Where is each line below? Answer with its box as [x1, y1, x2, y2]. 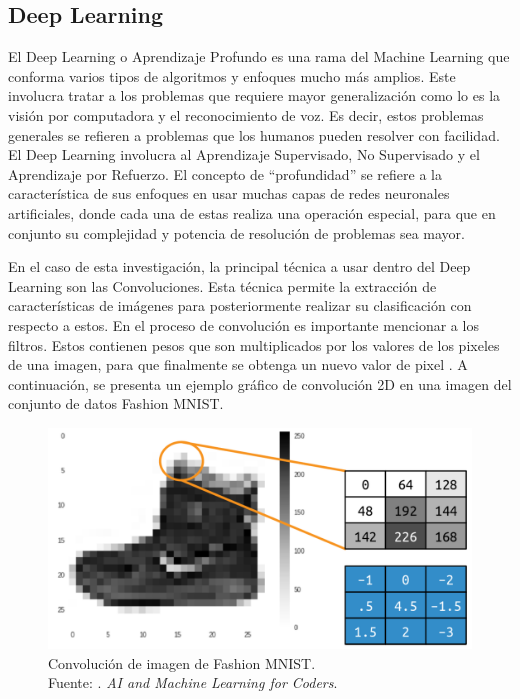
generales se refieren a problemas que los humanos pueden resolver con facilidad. [8, 124, 500, 145]
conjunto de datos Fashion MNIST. [8, 393, 224, 414]
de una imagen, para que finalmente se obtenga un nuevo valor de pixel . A [8, 354, 468, 375]
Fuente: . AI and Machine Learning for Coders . [48, 672, 338, 693]
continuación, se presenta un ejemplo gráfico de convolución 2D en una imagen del [8, 373, 512, 394]
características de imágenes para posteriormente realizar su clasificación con [8, 295, 472, 316]
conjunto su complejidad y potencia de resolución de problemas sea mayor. [8, 222, 465, 243]
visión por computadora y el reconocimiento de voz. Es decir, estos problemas [8, 104, 484, 125]
